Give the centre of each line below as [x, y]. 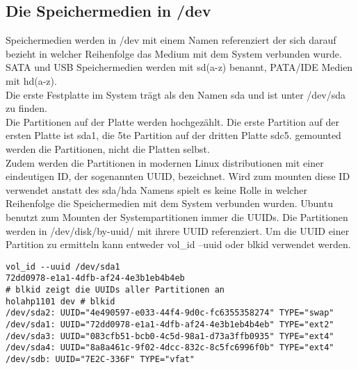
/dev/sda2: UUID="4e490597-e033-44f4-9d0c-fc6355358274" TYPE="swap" [170, 313]
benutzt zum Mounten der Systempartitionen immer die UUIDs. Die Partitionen [177, 216]
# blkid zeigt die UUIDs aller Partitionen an [115, 290]
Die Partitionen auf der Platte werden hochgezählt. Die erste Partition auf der [173, 121]
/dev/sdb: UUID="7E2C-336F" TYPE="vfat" [100, 359]
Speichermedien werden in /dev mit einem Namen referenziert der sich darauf [171, 40]
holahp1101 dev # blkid [60, 301]
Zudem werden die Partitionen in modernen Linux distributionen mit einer [165, 162]
